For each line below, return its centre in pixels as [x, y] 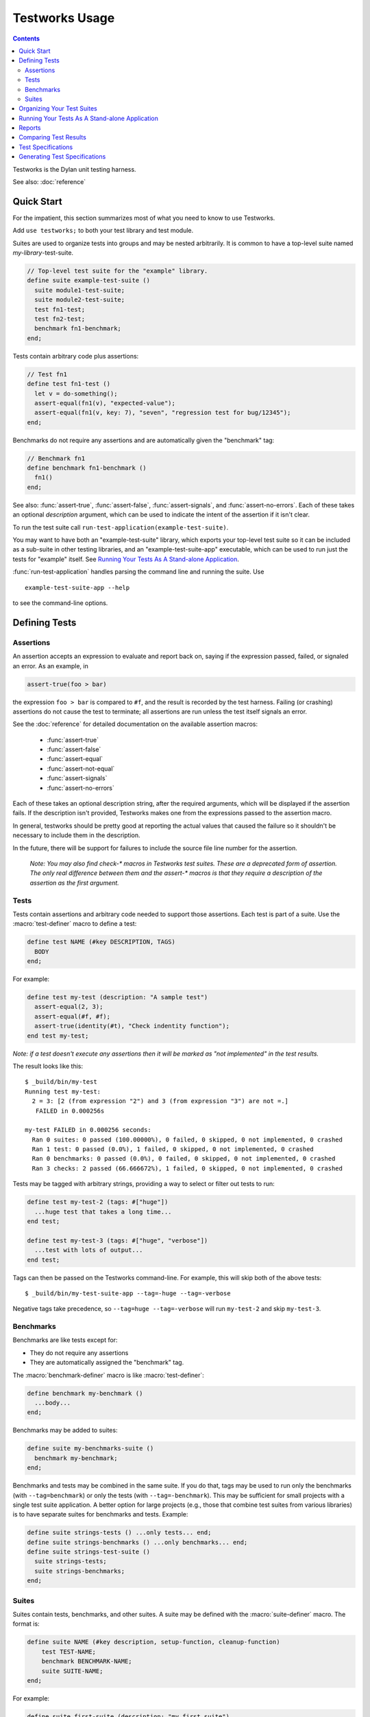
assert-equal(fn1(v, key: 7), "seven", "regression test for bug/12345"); [163, 413]
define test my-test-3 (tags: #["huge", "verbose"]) [118, 1240]
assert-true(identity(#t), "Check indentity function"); [132, 1026]
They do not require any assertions [79, 1352]
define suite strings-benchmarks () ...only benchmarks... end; [137, 1542]
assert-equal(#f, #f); [73, 1016]
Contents [26, 38]
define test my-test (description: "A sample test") [118, 997]
